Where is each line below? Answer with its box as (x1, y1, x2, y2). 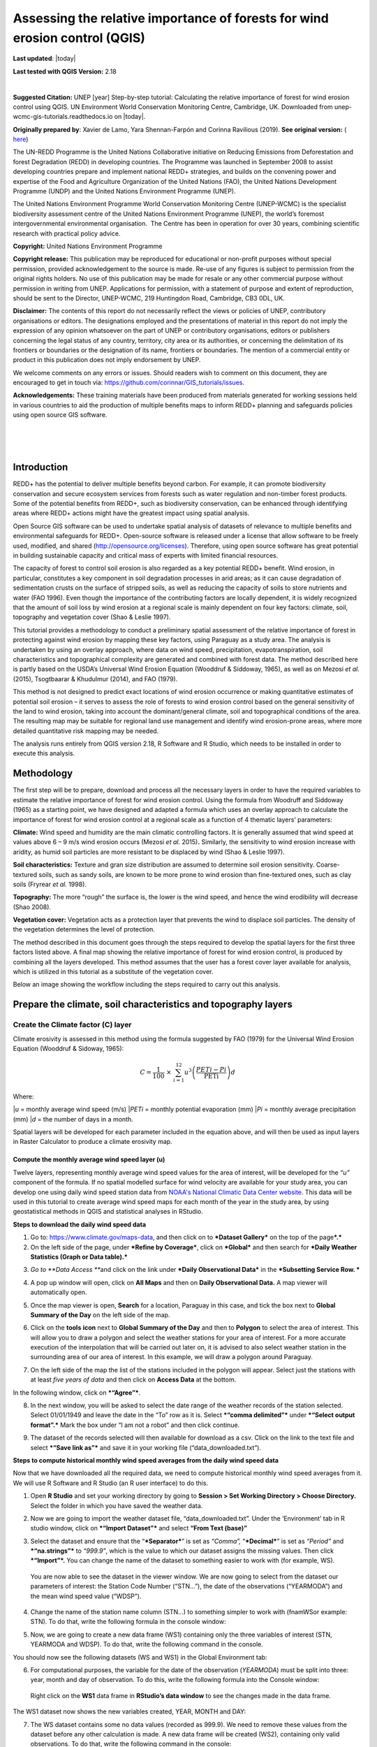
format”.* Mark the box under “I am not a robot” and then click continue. (30, 1421, 240, 1429)
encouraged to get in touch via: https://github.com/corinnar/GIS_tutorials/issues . (13, 378, 244, 387)
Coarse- (316, 860, 340, 869)
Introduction (13, 461, 68, 473)
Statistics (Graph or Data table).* (30, 1252, 128, 1261)
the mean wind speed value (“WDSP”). (30, 1592, 142, 1600)
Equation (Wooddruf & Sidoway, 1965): (13, 1044, 124, 1052)
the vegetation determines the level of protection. (13, 925, 155, 934)
